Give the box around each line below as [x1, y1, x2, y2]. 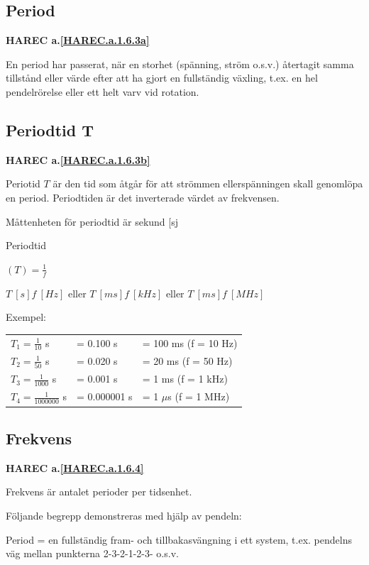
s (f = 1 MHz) [167, 389, 230, 404]
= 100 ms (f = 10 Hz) [142, 335, 238, 350]
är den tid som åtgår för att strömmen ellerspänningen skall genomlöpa [53, 176, 363, 191]
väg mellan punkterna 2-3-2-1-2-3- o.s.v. [6, 546, 179, 561]
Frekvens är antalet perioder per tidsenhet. [6, 484, 192, 499]
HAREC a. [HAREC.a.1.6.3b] [6, 152, 150, 167]
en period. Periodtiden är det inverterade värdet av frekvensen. [6, 190, 280, 204]
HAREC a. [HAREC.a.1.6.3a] [6, 33, 150, 48]
